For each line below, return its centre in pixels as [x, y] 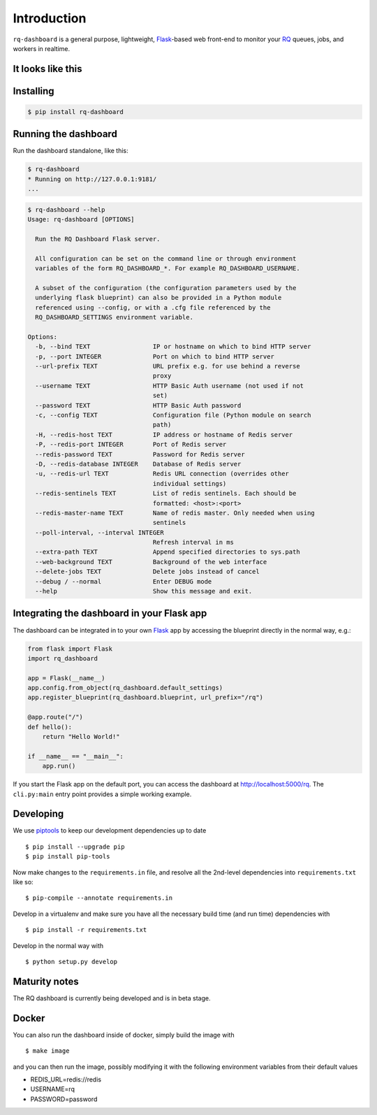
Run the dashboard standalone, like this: [71, 151]
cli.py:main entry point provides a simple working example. [102, 794]
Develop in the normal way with [58, 945]
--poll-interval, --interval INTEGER [99, 532]
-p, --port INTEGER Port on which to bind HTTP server [155, 356]
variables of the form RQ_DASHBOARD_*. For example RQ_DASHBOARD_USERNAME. [168, 268]
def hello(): [50, 727]
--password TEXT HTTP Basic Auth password [138, 405]
